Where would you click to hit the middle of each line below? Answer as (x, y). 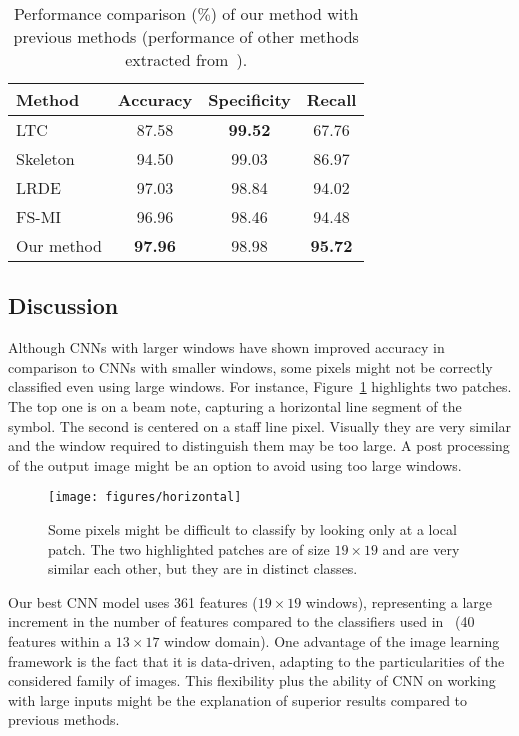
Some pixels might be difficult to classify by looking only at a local (252, 529)
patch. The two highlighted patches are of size (189, 548)
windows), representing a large (399, 601)
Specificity (249, 99)
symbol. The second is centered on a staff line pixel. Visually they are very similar (260, 425)
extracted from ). (186, 59)
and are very (421, 548)
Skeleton (45, 158)
